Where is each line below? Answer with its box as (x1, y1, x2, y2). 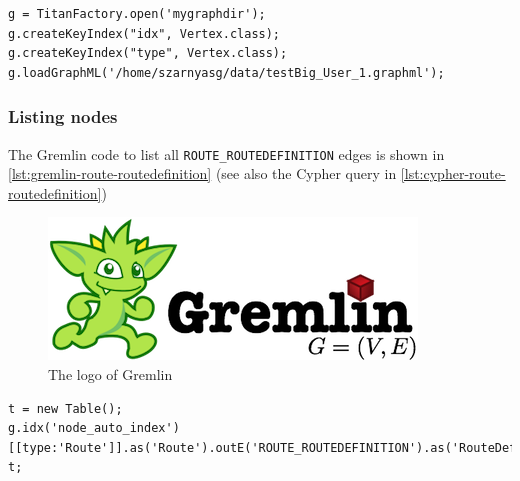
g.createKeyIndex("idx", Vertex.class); (8, 26, 281, 41)
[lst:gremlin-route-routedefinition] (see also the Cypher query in (8, 163, 397, 184)
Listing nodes (8, 104, 118, 129)
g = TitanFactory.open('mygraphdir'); (8, 7, 266, 21)
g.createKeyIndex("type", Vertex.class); (8, 46, 288, 61)
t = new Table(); (8, 401, 123, 416)
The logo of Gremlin (48, 364, 173, 385)
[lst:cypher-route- (400, 163, 506, 184)
